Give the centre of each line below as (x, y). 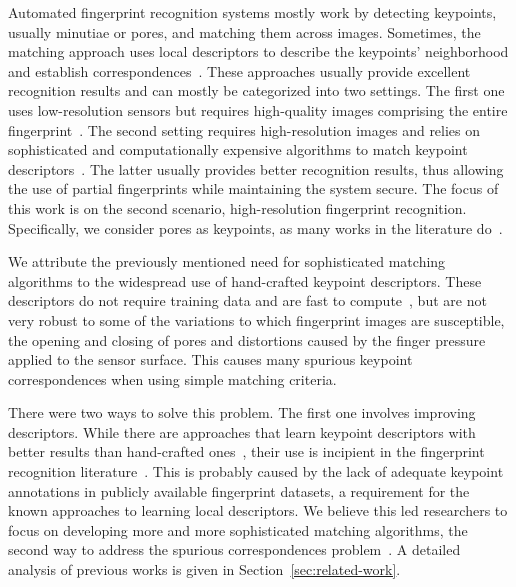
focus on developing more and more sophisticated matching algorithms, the (238, 529)
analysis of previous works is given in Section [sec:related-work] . (204, 569)
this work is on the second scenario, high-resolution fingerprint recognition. (237, 207)
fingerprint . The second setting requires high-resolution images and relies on (244, 129)
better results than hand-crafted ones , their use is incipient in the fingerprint (246, 451)
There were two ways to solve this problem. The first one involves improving (242, 412)
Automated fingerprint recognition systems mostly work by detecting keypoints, (252, 12)
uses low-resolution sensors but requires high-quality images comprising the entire (258, 109)
